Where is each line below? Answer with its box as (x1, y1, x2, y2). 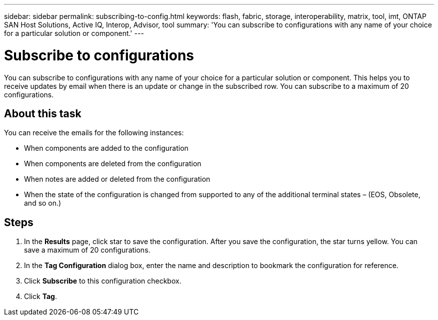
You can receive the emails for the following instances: (4, 128, 184, 137)
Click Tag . (24, 292, 57, 301)
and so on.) (24, 199, 61, 208)
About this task (4, 107, 81, 120)
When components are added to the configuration (24, 144, 188, 153)
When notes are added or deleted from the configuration (24, 175, 210, 184)
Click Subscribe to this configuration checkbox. (24, 277, 181, 286)
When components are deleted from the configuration (24, 159, 201, 168)
